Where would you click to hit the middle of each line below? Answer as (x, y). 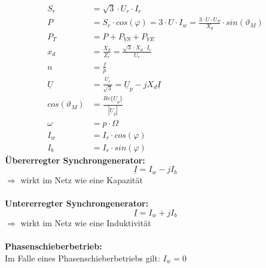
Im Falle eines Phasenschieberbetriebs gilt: (82, 258)
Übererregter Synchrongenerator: (75, 160)
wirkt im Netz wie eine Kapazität (82, 179)
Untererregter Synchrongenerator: (77, 203)
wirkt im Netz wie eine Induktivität (86, 222)
